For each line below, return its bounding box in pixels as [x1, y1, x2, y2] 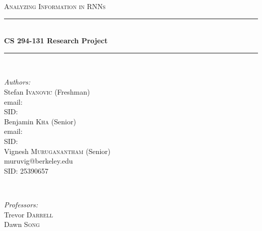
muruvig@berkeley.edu [4, 156, 73, 166]
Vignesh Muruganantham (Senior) [4, 145, 111, 156]
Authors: [4, 76, 31, 87]
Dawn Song [4, 219, 40, 229]
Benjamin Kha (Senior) [4, 116, 76, 126]
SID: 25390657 [4, 165, 49, 176]
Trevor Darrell [4, 209, 53, 219]
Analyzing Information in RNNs [4, 1, 106, 11]
